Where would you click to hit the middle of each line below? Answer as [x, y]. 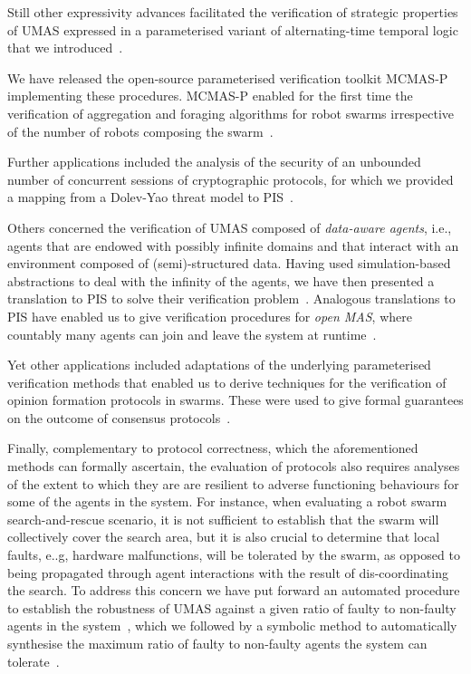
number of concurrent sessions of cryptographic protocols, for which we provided [231, 179]
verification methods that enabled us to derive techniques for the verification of [227, 382]
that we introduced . [65, 48]
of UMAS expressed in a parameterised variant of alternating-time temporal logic [233, 29]
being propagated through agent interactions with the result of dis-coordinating [228, 572]
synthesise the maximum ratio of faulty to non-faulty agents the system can [217, 643]
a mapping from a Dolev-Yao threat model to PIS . [150, 197]
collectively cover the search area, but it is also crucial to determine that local [224, 537]
